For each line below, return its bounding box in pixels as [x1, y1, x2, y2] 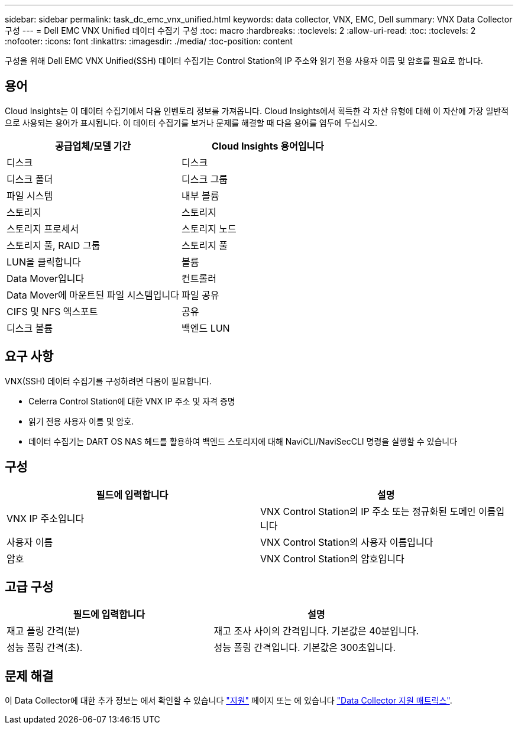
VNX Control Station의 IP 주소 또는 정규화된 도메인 [260, 505, 476, 517]
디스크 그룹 [181, 173, 228, 185]
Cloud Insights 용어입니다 [212, 140, 324, 152]
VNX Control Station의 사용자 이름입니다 [260, 536, 433, 548]
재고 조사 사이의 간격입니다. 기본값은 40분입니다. [213, 625, 419, 637]
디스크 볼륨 [7, 322, 53, 334]
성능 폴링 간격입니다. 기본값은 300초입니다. [213, 641, 396, 654]
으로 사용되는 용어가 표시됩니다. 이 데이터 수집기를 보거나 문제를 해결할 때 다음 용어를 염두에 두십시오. [5, 117, 377, 128]
